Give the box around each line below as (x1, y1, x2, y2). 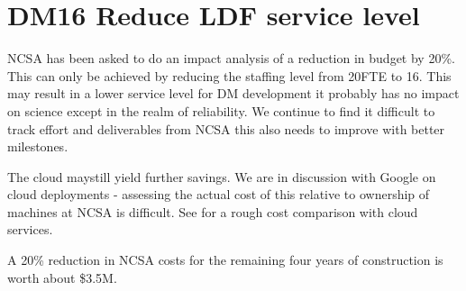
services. (7, 220, 53, 239)
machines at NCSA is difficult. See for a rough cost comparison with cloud (7, 202, 418, 221)
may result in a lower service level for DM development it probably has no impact (7, 84, 460, 103)
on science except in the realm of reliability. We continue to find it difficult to (7, 101, 435, 120)
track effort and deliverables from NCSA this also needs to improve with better (7, 119, 445, 138)
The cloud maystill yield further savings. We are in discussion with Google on (7, 167, 436, 186)
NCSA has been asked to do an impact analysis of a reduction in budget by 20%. (7, 49, 455, 68)
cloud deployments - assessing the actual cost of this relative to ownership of (7, 185, 430, 204)
